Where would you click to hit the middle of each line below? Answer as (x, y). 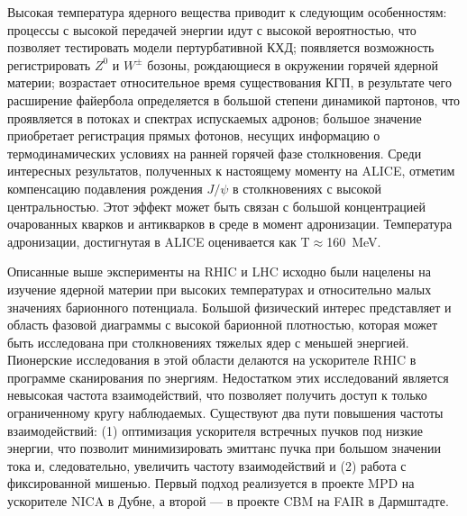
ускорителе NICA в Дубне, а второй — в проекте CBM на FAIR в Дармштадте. (228, 501)
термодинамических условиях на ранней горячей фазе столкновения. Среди (215, 153)
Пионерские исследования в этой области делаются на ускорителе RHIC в (212, 360)
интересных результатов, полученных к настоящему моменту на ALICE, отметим (231, 171)
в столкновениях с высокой (307, 188)
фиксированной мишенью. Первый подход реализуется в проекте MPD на (211, 483)
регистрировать (49, 64)
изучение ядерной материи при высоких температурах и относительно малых (220, 289)
